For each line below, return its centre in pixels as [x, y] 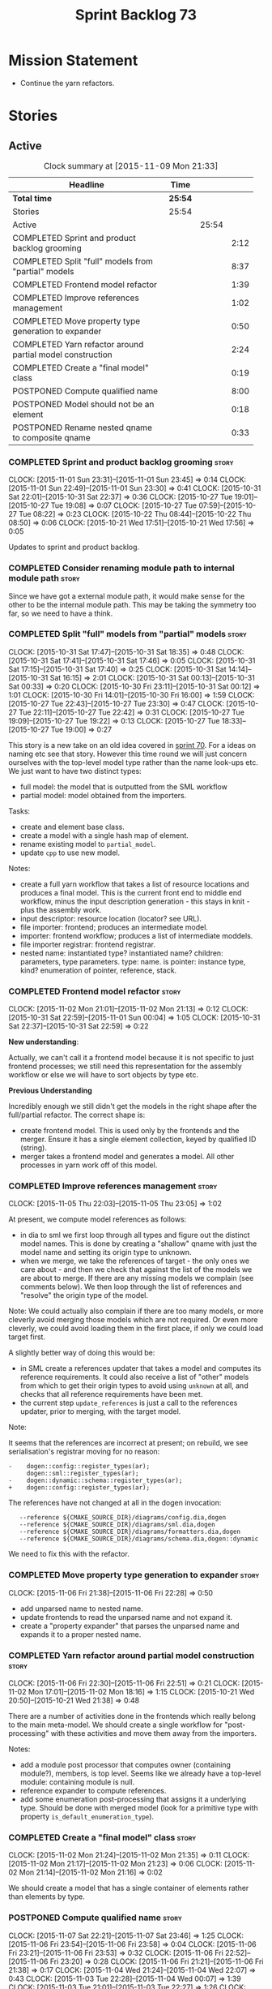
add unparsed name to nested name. [81, 1609]
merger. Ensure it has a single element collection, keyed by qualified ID [138, 1139]
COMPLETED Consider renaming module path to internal [121, 568]
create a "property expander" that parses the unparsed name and [130, 1626]
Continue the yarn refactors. [67, 83]
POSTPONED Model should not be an [83, 404]
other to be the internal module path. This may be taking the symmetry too [132, 604]
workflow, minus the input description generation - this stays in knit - [135, 901]
